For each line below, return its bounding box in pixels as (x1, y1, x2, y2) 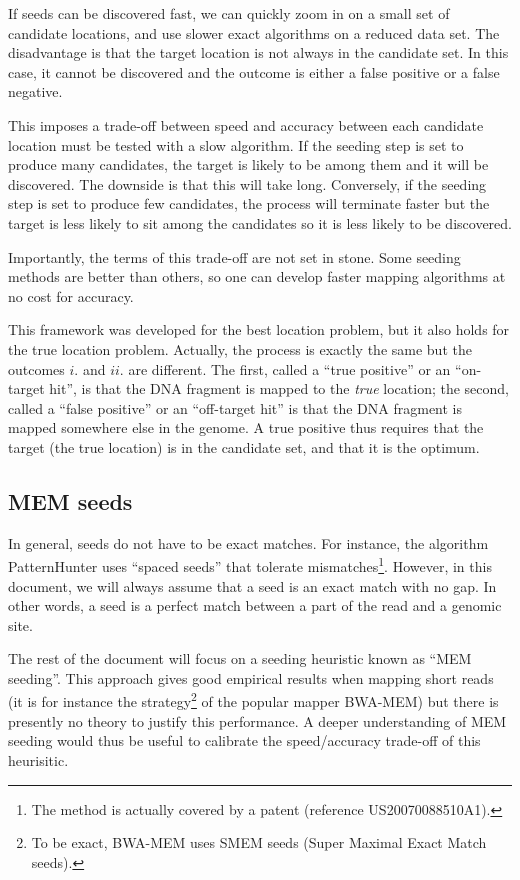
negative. (8, 81, 63, 102)
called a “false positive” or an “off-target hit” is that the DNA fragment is (8, 397, 463, 418)
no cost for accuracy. (8, 285, 134, 306)
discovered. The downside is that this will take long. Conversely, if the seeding (8, 173, 487, 194)
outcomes (8, 358, 65, 379)
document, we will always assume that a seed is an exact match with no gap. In (8, 575, 497, 596)
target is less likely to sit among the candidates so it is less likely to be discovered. (8, 212, 512, 233)
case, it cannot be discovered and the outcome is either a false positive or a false (8, 61, 500, 82)
